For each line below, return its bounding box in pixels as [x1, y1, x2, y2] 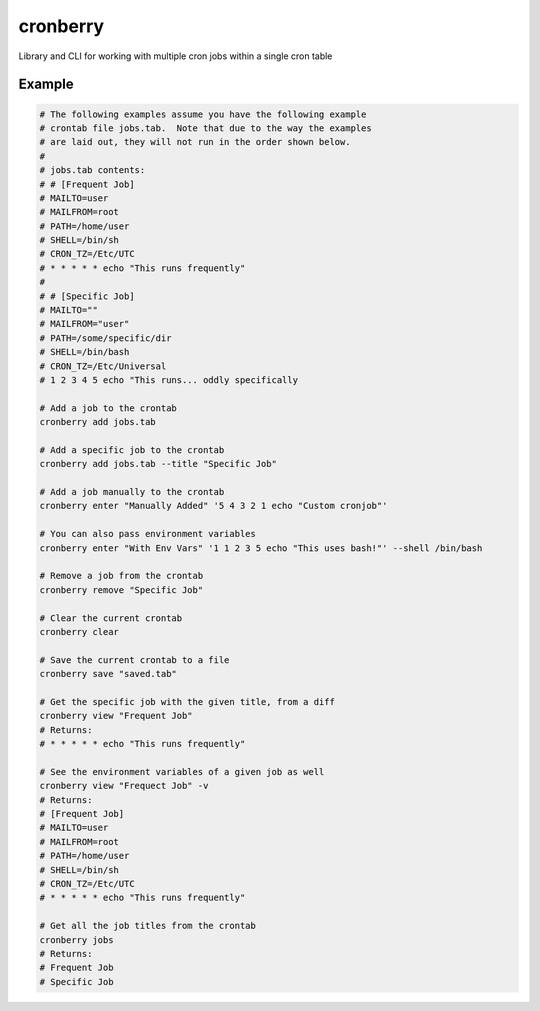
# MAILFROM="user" [39, 318, 130, 330]
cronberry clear [39, 626, 120, 637]
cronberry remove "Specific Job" [39, 584, 204, 595]
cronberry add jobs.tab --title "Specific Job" [39, 458, 277, 470]
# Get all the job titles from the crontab [39, 920, 257, 932]
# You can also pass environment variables [39, 528, 257, 540]
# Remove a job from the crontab [39, 570, 204, 582]
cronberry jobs [39, 934, 114, 945]
